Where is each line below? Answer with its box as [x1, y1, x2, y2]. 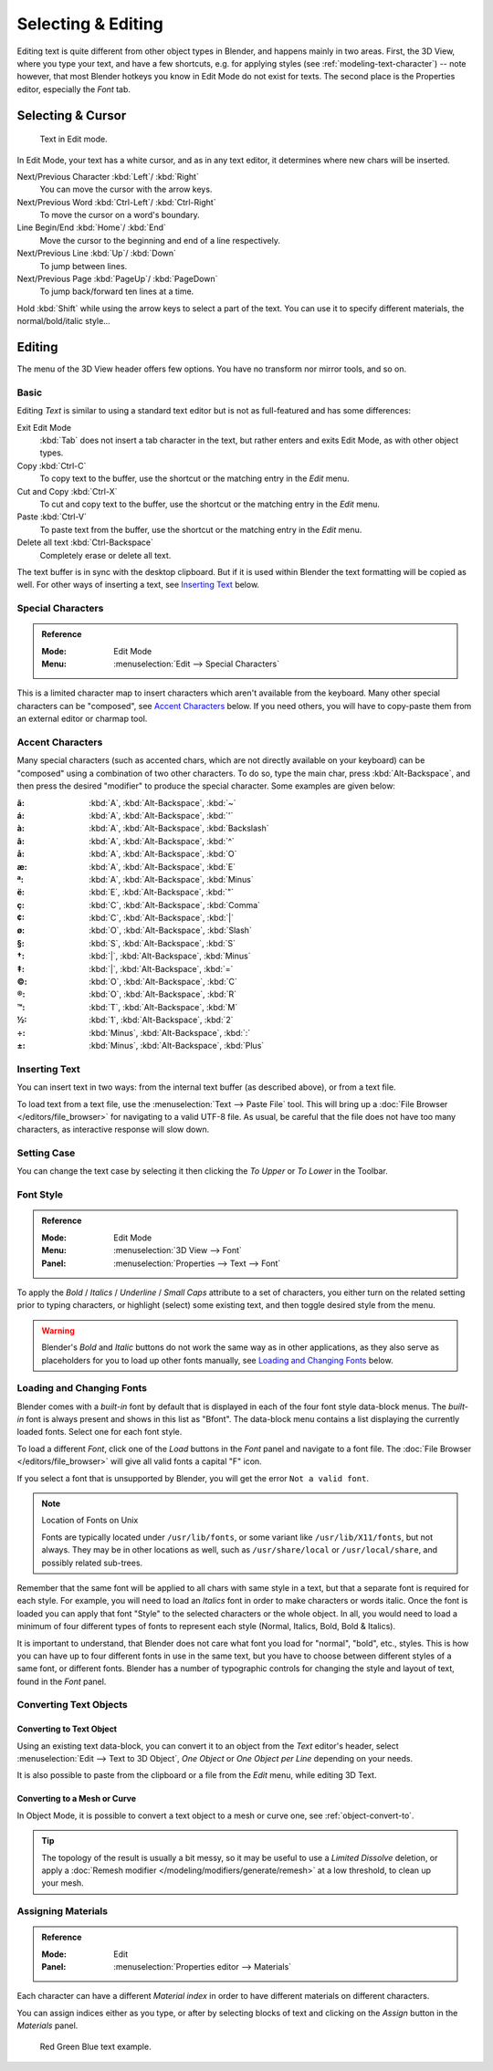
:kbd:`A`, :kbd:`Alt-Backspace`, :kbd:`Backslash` [89, 822, 269, 834]
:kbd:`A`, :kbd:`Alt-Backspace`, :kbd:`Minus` [89, 873, 255, 884]
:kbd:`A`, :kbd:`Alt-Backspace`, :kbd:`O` [89, 849, 237, 860]
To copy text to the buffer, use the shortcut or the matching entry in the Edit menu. [39, 473, 350, 484]
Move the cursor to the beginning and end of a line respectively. [39, 235, 280, 246]
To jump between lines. [39, 260, 128, 271]
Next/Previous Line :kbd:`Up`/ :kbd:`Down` [16, 247, 177, 259]
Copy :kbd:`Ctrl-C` [16, 460, 87, 471]
